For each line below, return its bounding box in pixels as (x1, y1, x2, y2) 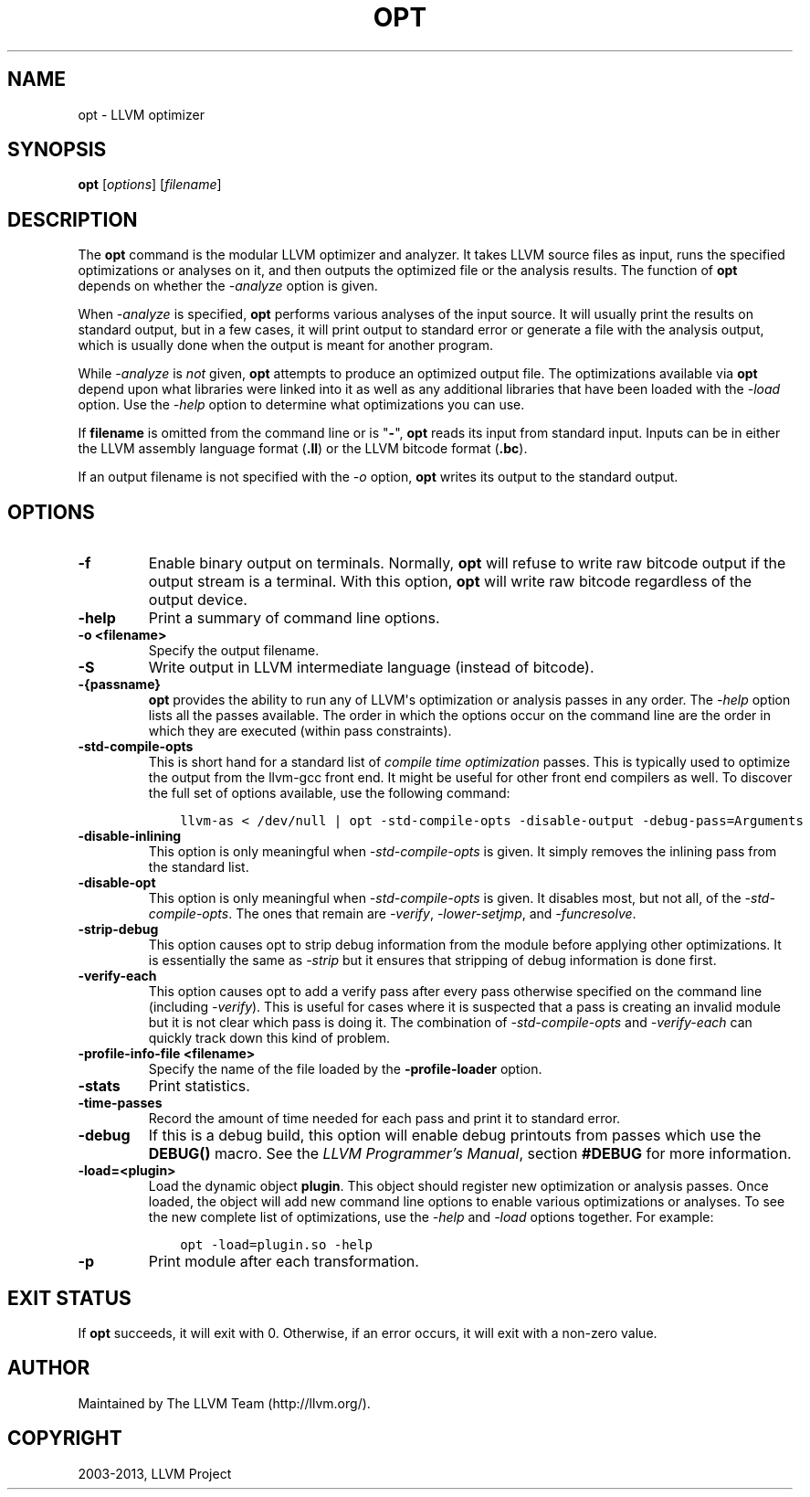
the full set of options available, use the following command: (148, 785, 510, 802)
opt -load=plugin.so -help (180, 1237, 373, 1253)
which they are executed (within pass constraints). (148, 723, 452, 739)
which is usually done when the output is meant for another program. (78, 337, 494, 354)
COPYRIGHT (7, 1427, 122, 1450)
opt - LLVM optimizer (78, 106, 205, 122)
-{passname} (78, 676, 161, 693)
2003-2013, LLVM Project (78, 1465, 232, 1481)
